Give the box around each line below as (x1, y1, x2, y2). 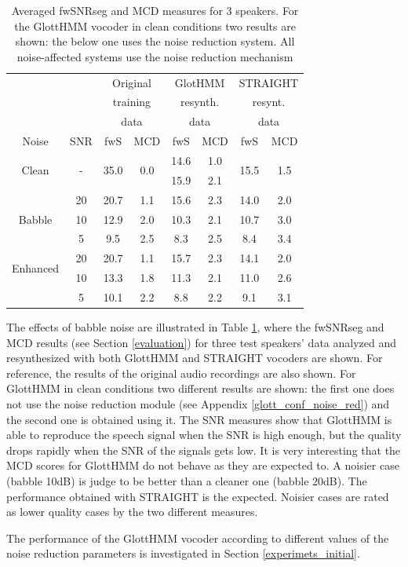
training (112, 93, 151, 110)
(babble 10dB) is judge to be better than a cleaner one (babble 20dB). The (6, 472, 367, 488)
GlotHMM (174, 74, 225, 90)
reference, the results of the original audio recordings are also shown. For (6, 364, 356, 381)
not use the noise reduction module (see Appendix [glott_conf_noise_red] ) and (6, 395, 390, 412)
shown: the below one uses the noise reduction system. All (15, 33, 295, 49)
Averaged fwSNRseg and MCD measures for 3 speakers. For (11, 2, 299, 18)
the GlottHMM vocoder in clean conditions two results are (14, 17, 296, 34)
